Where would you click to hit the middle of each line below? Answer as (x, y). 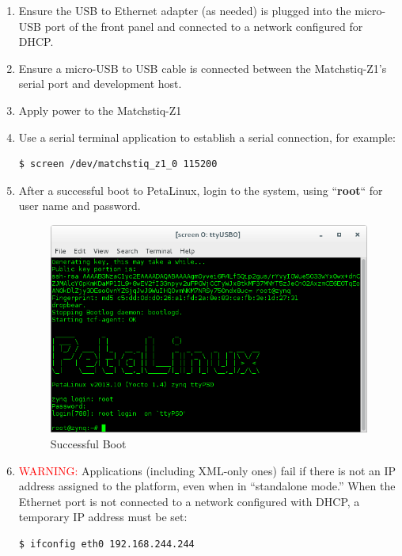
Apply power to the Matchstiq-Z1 (100, 110)
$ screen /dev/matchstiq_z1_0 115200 (118, 164)
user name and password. (80, 206)
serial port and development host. (100, 84)
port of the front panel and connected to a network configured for (204, 26)
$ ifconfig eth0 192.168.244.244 (106, 545)
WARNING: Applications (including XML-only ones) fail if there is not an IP (207, 470)
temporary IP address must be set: (103, 517)
